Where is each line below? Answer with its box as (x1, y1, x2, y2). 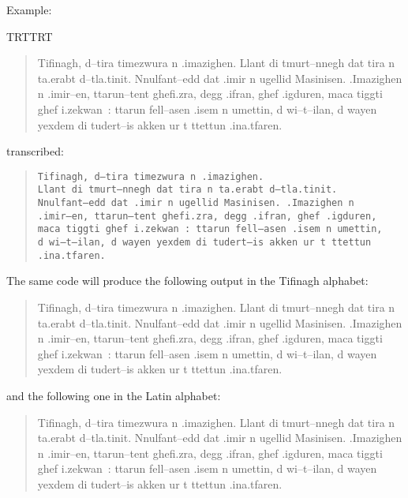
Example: (6, 2, 52, 17)
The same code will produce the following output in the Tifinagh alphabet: (6, 272, 369, 289)
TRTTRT (6, 28, 53, 44)
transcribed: (6, 143, 64, 159)
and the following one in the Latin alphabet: (6, 387, 221, 403)
